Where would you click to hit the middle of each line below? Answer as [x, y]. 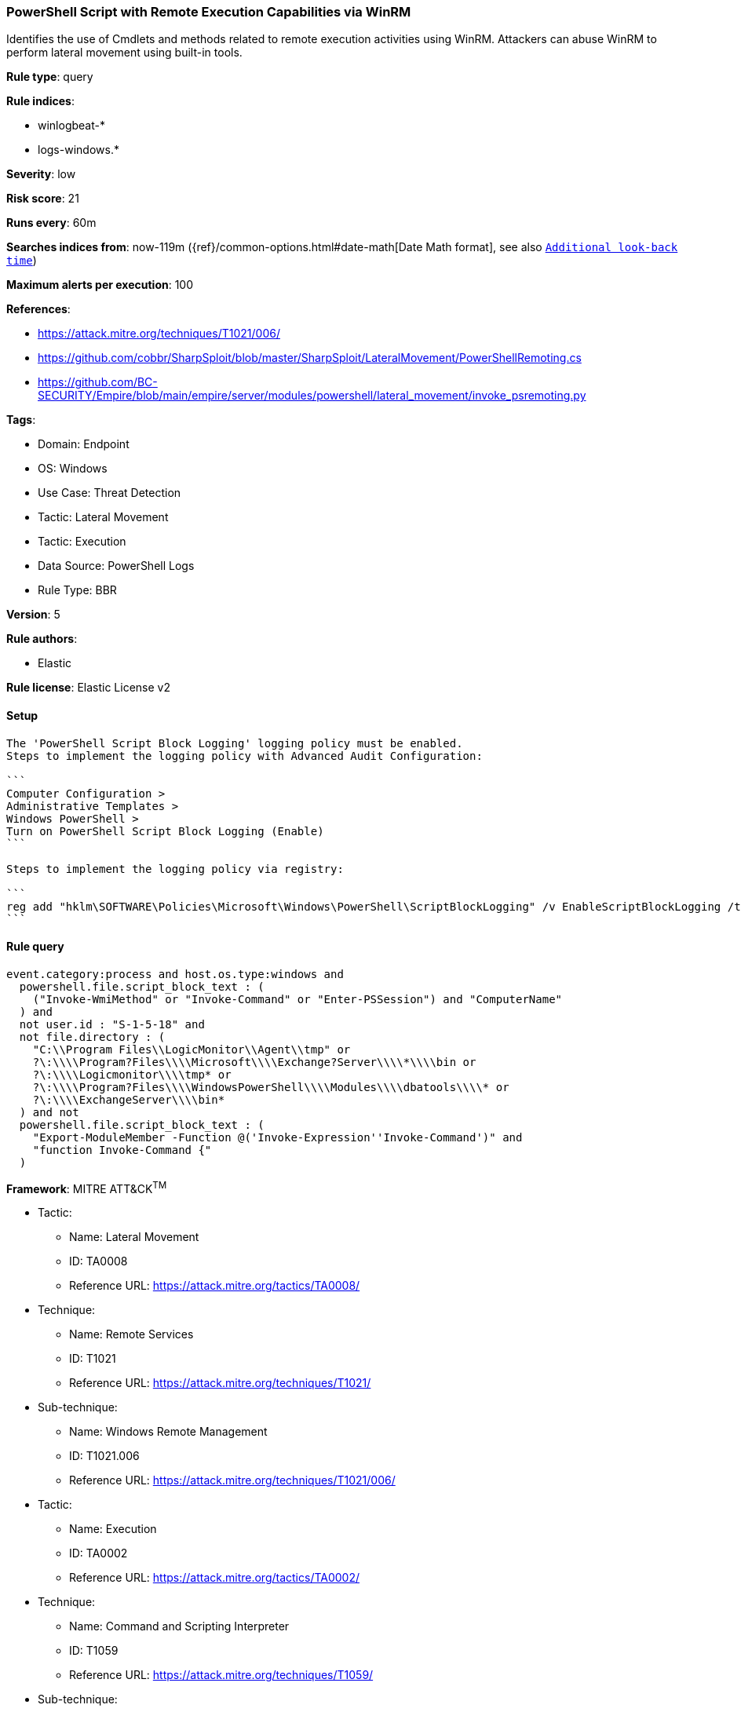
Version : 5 [33, 615]
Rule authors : [42, 639]
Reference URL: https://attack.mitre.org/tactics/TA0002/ [215, 1578]
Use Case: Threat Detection [110, 493]
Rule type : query [50, 77]
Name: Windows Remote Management [168, 1432]
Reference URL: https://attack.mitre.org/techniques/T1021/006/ [232, 1480]
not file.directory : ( [92, 1037]
